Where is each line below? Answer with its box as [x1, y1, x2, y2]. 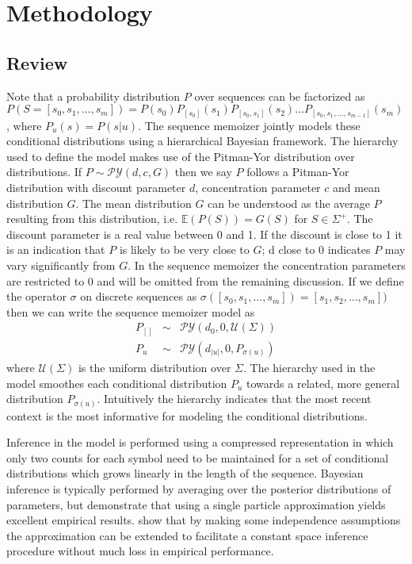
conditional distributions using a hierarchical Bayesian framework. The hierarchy [6, 132, 399, 149]
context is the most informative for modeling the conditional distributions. [6, 407, 368, 424]
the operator [6, 288, 67, 305]
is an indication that [6, 241, 105, 258]
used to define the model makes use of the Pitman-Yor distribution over [6, 148, 355, 164]
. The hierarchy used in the [242, 359, 376, 375]
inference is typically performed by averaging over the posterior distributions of [6, 481, 391, 497]
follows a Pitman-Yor [246, 163, 349, 180]
